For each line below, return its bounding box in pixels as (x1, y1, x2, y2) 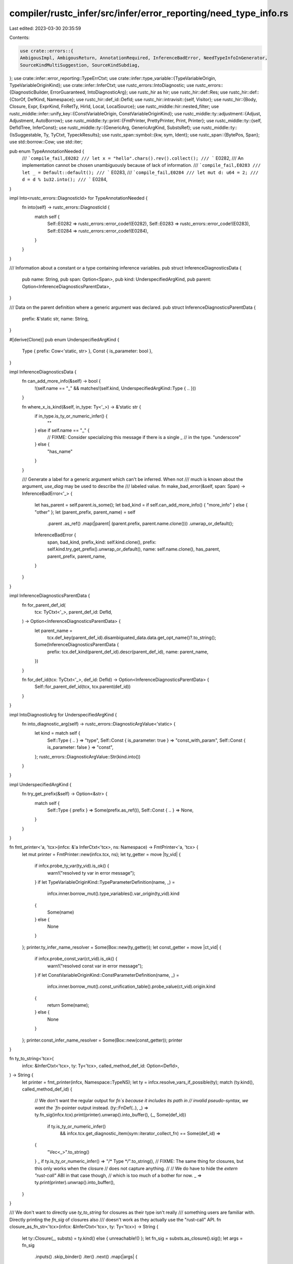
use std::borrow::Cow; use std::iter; (9, 139, 83, 145)
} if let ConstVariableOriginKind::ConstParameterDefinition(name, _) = (34, 972, 179, 978)
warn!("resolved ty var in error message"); (47, 870, 136, 876)
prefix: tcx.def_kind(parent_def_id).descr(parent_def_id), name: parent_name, (47, 649, 209, 655)
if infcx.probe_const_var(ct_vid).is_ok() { (34, 956, 118, 962)
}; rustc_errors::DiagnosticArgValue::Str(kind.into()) (34, 753, 141, 759)
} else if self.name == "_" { (34, 427, 90, 433)
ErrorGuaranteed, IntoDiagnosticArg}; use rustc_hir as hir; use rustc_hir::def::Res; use (50, 89, 228, 96)
